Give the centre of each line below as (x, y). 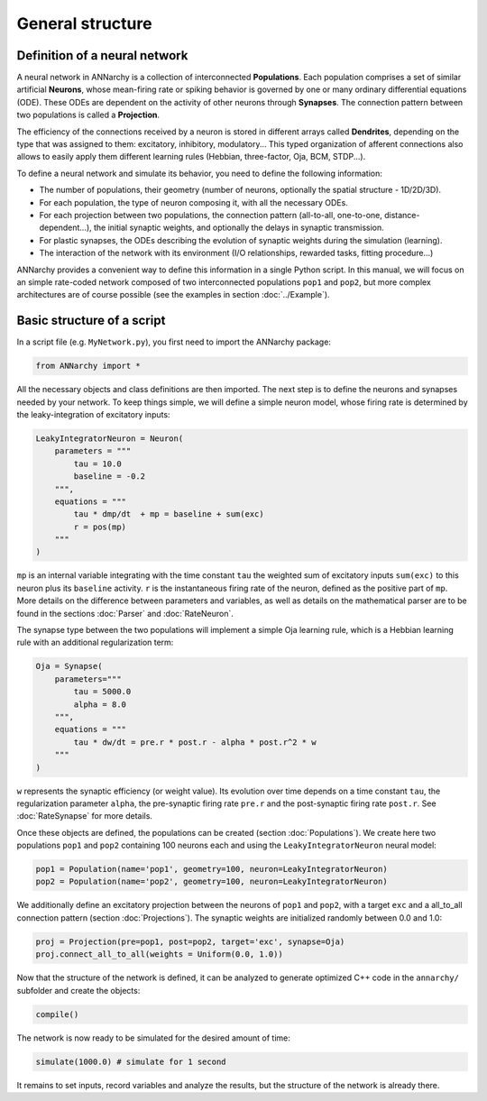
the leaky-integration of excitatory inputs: (93, 414)
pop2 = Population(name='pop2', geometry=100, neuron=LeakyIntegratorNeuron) (211, 882)
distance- (402, 215)
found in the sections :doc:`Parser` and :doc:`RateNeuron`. (125, 613)
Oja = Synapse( (69, 666)
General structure (84, 23)
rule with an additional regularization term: (95, 642)
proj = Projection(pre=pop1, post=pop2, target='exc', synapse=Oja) (190, 941)
